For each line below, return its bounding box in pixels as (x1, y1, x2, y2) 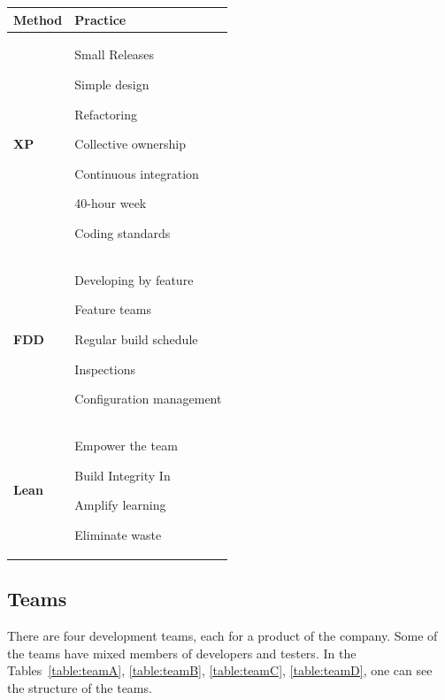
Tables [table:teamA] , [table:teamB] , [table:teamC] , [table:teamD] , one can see (7, 661, 433, 680)
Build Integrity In (74, 465, 171, 484)
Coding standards (74, 223, 171, 242)
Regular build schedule (74, 329, 198, 348)
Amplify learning (74, 496, 166, 514)
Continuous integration (74, 164, 199, 182)
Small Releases (74, 45, 155, 64)
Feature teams (74, 300, 151, 319)
